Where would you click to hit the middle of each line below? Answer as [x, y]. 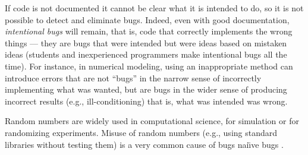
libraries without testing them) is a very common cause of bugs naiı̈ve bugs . [144, 144]
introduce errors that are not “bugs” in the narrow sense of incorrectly [133, 77]
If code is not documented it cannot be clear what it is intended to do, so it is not [154, 8]
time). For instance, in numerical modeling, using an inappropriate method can [149, 66]
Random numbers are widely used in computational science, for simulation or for [152, 121]
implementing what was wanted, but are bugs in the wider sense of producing [146, 89]
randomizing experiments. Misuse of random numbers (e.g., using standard [141, 132]
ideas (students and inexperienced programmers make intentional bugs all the [146, 54]
